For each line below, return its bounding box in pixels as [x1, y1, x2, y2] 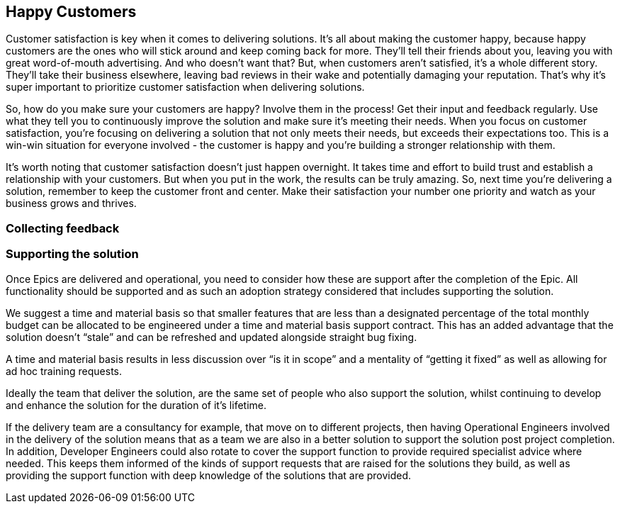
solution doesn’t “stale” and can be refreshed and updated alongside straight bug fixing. [6, 330, 417, 343]
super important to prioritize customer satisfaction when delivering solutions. [6, 81, 365, 94]
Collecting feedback [6, 220, 120, 235]
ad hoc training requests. [6, 364, 123, 377]
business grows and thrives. [6, 197, 137, 210]
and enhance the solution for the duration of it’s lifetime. [6, 398, 266, 411]
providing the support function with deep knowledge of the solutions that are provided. [6, 469, 412, 481]
